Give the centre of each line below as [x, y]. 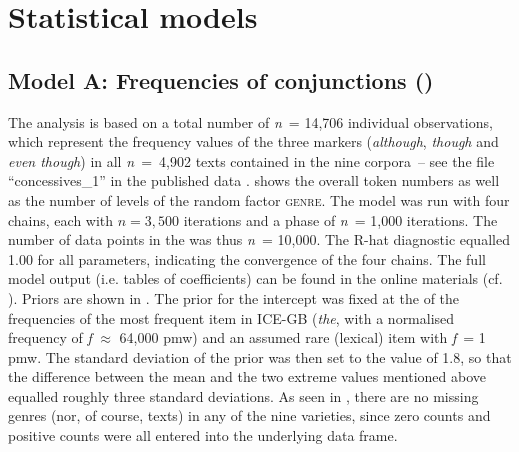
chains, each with [61, 219]
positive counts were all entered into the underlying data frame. [203, 435]
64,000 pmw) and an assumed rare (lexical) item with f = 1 [302, 337]
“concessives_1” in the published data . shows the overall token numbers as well [254, 180]
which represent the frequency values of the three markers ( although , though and [253, 141]
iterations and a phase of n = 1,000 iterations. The [340, 219]
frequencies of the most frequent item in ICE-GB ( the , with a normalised [231, 317]
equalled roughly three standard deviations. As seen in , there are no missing [243, 395]
